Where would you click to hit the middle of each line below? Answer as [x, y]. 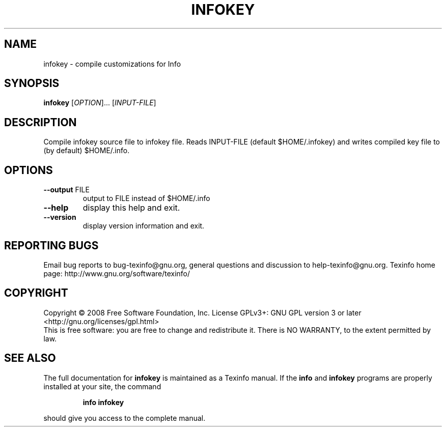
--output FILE [66, 190]
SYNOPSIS [32, 83]
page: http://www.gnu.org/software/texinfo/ [117, 273]
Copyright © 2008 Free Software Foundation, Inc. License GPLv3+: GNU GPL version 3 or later [202, 312]
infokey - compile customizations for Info [112, 64]
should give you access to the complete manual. [124, 418]
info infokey [103, 402]
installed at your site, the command [102, 386]
